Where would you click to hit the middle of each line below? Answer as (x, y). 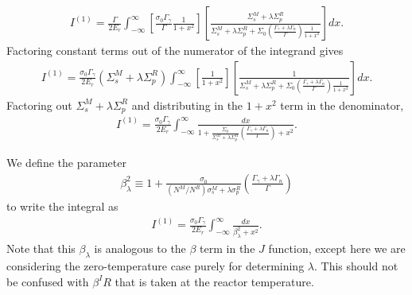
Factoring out (39, 105)
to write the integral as (62, 206)
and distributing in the (187, 105)
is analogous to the (140, 248)
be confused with (48, 281)
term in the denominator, (342, 105)
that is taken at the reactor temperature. (214, 281)
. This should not (356, 266)
